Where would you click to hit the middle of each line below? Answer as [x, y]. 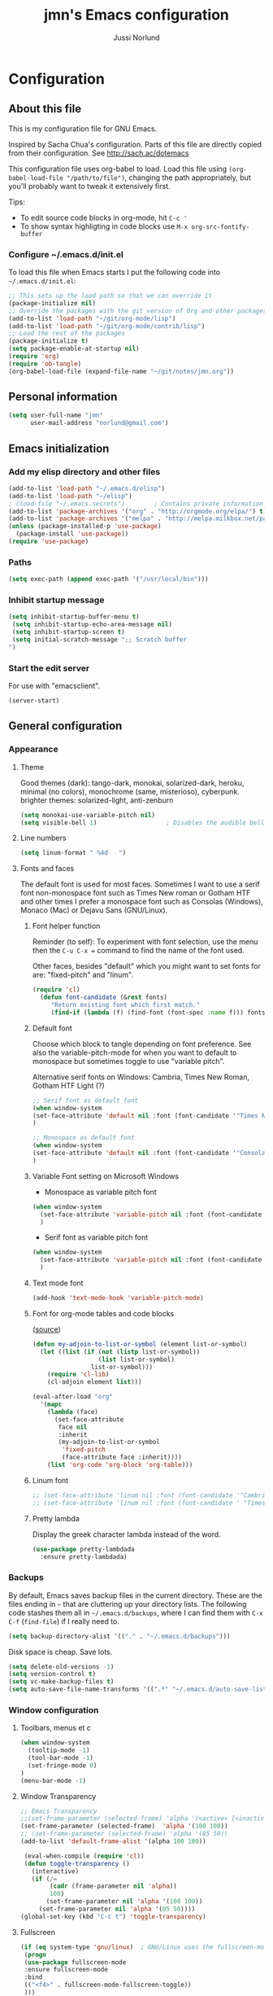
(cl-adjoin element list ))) [95, 1382]
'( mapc [51, 1404]
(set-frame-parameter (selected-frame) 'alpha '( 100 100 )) [124, 1826]
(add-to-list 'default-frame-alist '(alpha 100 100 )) [113, 1841]
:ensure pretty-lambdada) [83, 1556]
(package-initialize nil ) [52, 303]
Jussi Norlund [136, 37]
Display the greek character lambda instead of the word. [126, 1534]
